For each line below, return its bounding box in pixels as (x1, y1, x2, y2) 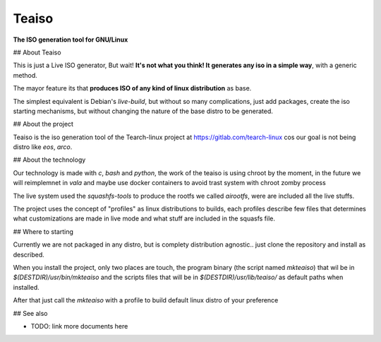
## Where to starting (13, 227, 74, 236)
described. (13, 250, 45, 259)
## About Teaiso (13, 48, 61, 57)
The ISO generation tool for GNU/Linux (13, 35, 128, 44)
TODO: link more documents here (30, 322, 128, 330)
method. (13, 71, 38, 79)
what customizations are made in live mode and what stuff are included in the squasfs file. (13, 214, 275, 223)
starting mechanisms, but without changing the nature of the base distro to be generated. (13, 107, 273, 115)
